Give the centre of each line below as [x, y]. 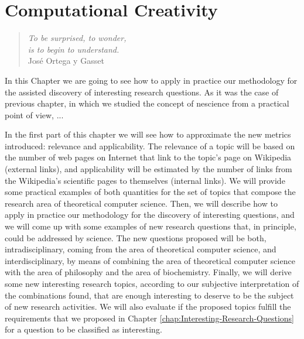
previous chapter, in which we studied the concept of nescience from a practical [147, 103]
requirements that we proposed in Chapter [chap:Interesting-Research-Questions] [150, 318]
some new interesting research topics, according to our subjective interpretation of [152, 283]
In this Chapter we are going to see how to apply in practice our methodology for [151, 80]
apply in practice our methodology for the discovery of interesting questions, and [150, 215]
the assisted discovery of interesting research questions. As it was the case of [142, 92]
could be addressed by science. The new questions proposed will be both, [136, 237]
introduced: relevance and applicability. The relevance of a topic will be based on [150, 145]
